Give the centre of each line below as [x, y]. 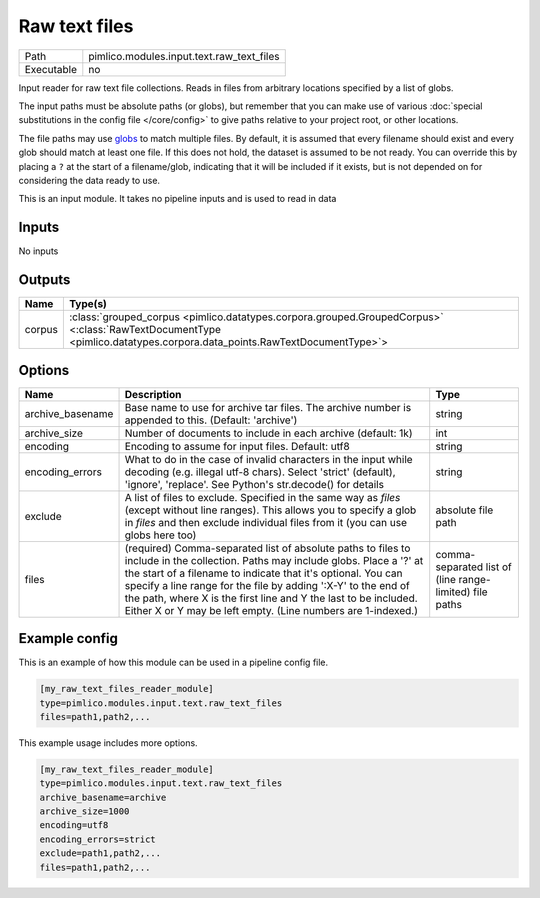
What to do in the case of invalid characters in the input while [269, 459]
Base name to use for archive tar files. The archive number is [268, 407]
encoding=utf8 [74, 825]
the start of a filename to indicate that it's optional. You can [263, 573]
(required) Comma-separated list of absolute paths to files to [267, 548]
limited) [453, 592]
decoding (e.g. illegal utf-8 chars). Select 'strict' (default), [260, 472]
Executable [50, 69]
